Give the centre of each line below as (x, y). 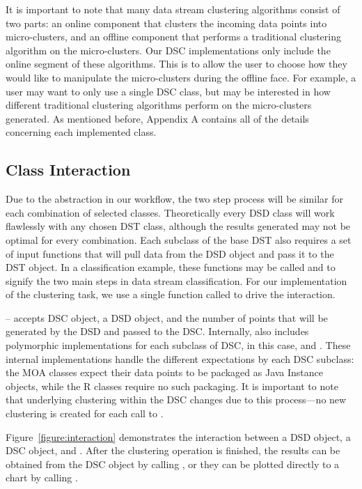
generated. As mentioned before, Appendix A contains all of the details (157, 118)
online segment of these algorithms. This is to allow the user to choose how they (176, 64)
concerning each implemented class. (81, 132)
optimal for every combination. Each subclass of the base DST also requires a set (179, 239)
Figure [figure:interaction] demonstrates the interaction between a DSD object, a (178, 436)
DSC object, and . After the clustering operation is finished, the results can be (173, 450)
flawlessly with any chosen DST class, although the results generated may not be (178, 226)
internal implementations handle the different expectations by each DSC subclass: (180, 358)
